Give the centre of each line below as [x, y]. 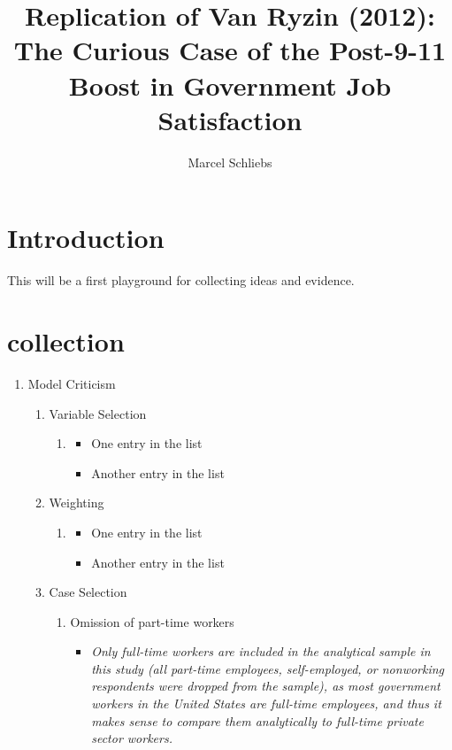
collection [66, 341]
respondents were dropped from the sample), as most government [266, 686]
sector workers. [132, 738]
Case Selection [88, 592]
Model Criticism [72, 383]
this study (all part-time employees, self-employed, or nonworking [268, 668]
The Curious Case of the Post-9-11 [230, 50]
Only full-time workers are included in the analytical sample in [261, 651]
